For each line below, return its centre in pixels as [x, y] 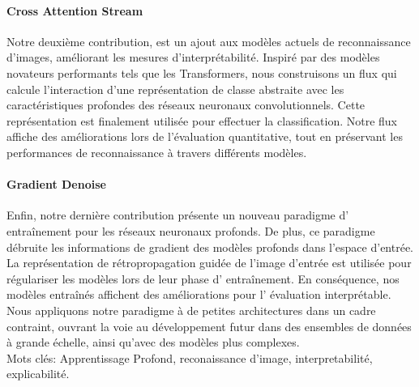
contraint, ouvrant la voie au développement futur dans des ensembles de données [209, 326]
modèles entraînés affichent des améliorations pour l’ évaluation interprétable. [199, 294]
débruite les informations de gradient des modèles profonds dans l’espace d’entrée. [210, 247]
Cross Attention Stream [75, 10]
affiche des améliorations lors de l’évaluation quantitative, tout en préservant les [205, 136]
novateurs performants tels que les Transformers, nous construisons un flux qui [202, 72]
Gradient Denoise [56, 184]
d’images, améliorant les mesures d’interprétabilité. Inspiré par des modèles [193, 57]
